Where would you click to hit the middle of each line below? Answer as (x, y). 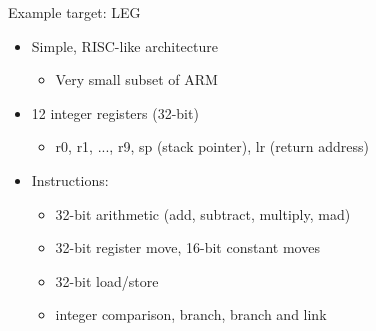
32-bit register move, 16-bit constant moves (187, 247)
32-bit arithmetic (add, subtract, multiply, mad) (203, 213)
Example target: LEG (74, 12)
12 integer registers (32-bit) (115, 112)
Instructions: (70, 179)
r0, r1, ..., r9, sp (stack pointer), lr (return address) (212, 146)
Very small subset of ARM (136, 79)
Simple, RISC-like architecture (124, 45)
